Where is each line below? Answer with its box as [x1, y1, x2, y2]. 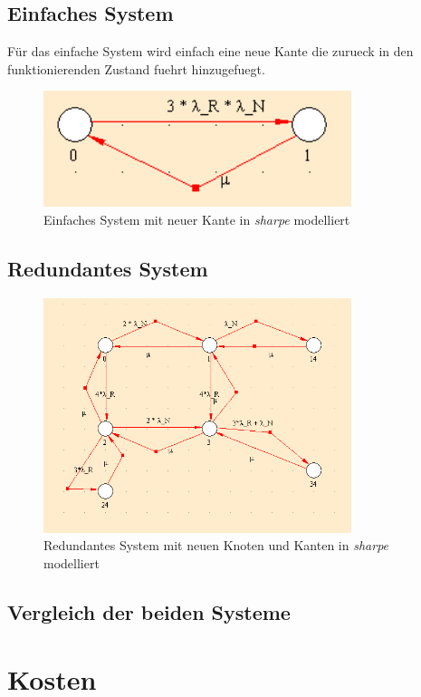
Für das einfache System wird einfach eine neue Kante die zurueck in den [7, 42, 414, 61]
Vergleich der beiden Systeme [7, 597, 291, 625]
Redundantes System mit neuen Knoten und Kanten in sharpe [43, 536, 389, 555]
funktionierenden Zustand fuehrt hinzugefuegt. [7, 59, 265, 78]
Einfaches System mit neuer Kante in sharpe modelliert [43, 210, 350, 229]
